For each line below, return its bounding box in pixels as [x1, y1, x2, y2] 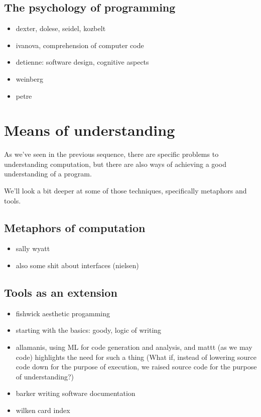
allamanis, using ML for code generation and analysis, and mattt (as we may [16, 342, 252, 352]
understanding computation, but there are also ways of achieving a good [4, 158, 226, 169]
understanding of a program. [4, 168, 92, 179]
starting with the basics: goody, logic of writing [16, 325, 162, 335]
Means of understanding [4, 120, 175, 140]
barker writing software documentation [16, 388, 136, 398]
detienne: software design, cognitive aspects [16, 57, 149, 67]
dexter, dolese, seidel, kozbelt [16, 23, 106, 34]
